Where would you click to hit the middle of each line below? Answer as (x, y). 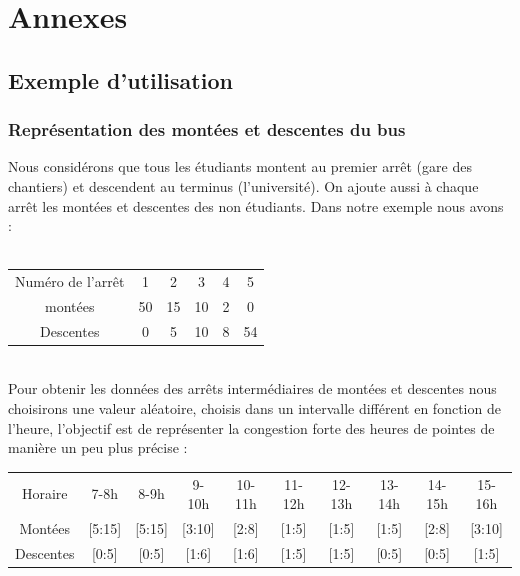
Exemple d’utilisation (120, 79)
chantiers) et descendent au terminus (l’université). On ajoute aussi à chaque (243, 185)
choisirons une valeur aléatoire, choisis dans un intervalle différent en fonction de (254, 408)
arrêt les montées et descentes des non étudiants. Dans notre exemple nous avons (256, 205)
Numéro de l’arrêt (70, 281)
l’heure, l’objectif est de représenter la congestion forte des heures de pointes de (251, 427)
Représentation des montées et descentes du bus (207, 129)
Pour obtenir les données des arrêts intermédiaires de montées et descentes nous (252, 388)
